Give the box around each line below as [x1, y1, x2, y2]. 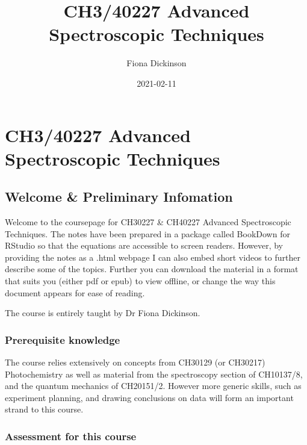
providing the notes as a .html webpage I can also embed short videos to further [5, 251, 300, 263]
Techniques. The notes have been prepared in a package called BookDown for [5, 227, 290, 240]
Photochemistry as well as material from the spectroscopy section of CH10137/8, [5, 367, 303, 380]
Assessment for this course [5, 428, 137, 443]
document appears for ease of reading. [5, 286, 145, 299]
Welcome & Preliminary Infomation [5, 187, 233, 206]
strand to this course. [5, 403, 84, 415]
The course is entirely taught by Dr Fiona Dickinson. [5, 307, 200, 319]
